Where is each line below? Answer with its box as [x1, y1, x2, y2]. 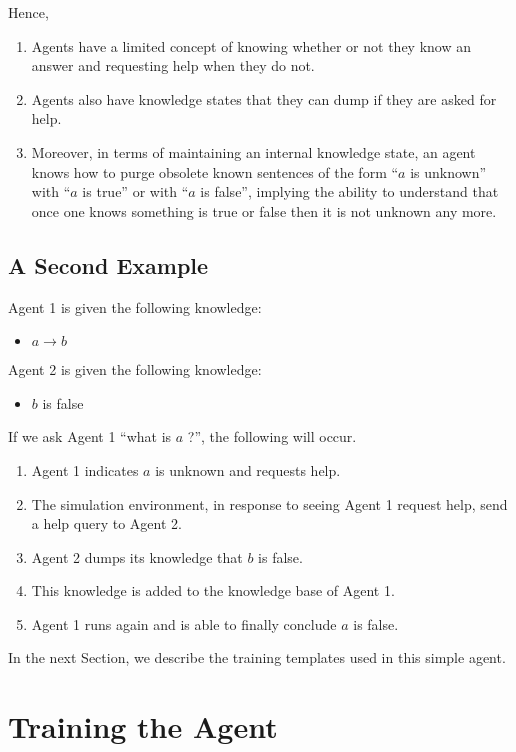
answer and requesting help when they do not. [31, 55, 315, 76]
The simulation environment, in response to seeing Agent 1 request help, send [31, 493, 508, 514]
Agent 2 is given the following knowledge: [8, 359, 262, 380]
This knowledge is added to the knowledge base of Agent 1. [31, 580, 395, 601]
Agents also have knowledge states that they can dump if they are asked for [31, 88, 497, 109]
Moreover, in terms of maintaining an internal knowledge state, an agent [31, 141, 476, 162]
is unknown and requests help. [155, 459, 341, 480]
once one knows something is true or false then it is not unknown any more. [31, 200, 497, 221]
